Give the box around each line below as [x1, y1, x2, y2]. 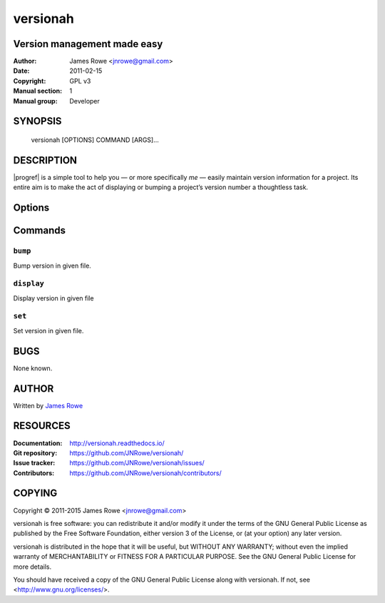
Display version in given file [13, 293, 94, 303]
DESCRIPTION [13, 154, 78, 166]
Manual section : [13, 86, 63, 96]
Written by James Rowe [13, 401, 83, 410]
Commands [13, 225, 66, 237]
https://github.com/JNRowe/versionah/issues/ [69, 459, 205, 467]
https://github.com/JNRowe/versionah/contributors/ [69, 468, 222, 477]
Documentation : [13, 439, 63, 447]
